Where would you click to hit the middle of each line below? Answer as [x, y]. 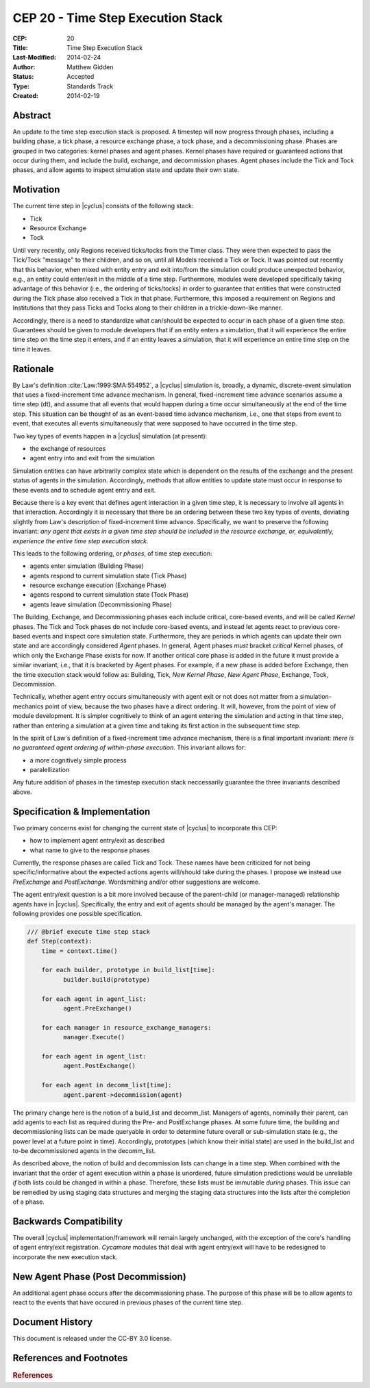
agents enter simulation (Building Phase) [87, 566]
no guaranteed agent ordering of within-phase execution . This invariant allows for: [129, 747]
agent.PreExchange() [98, 1008]
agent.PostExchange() [99, 1066]
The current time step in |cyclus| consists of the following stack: [103, 206]
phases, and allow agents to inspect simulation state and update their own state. [126, 170]
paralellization [50, 770]
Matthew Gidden [90, 67]
